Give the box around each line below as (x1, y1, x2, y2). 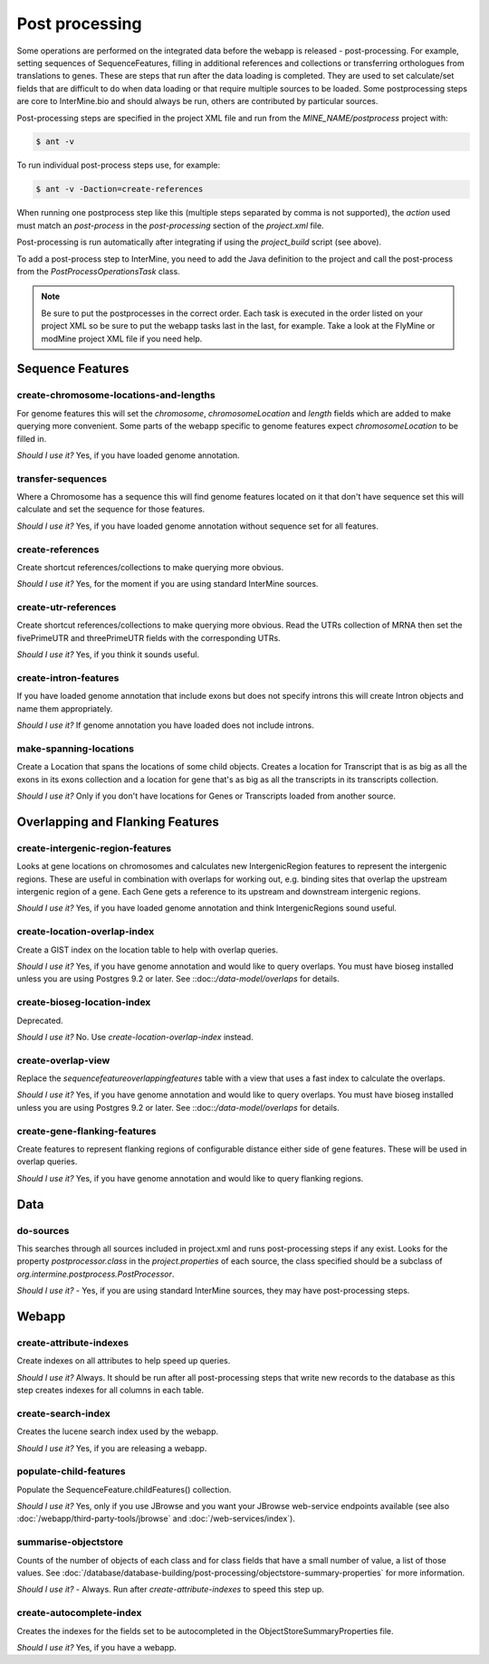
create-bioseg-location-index (16, 996, 151, 1009)
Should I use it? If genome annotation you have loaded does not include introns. (16, 720, 314, 731)
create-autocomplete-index (16, 1607, 142, 1620)
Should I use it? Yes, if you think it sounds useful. (16, 649, 199, 660)
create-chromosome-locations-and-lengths (16, 389, 216, 402)
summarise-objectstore (16, 1535, 124, 1548)
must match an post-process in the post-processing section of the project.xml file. (16, 220, 325, 231)
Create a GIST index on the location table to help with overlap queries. (16, 944, 279, 955)
